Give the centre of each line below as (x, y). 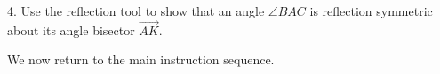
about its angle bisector (71, 30)
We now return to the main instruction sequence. (141, 59)
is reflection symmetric (371, 11)
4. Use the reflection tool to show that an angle (136, 11)
